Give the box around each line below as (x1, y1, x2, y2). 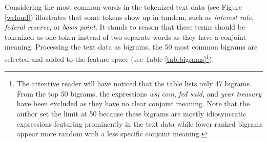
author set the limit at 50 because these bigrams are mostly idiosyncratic (16, 108, 247, 119)
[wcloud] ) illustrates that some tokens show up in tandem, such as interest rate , (5, 11, 254, 22)
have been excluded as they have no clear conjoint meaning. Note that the (16, 98, 250, 109)
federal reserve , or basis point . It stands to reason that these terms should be (5, 21, 245, 32)
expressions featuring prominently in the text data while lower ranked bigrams (16, 118, 263, 129)
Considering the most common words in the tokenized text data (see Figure (5, 2, 242, 12)
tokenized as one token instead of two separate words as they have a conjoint (5, 31, 246, 42)
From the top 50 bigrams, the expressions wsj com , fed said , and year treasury (16, 88, 262, 99)
